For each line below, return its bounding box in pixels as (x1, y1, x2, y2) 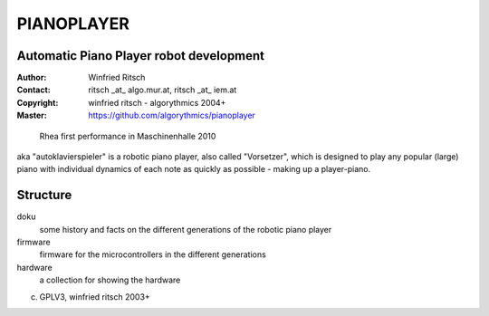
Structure (16, 187, 72, 203)
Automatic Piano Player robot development (16, 48, 265, 63)
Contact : (16, 84, 52, 95)
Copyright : (16, 97, 59, 108)
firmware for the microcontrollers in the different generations (39, 249, 266, 260)
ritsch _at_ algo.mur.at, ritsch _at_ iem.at (88, 84, 237, 95)
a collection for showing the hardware (39, 274, 181, 285)
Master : (16, 110, 47, 121)
